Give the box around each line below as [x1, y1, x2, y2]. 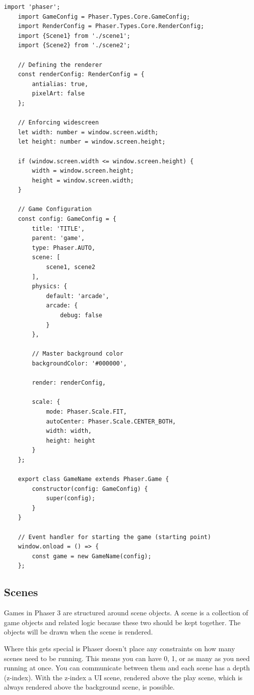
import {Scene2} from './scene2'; [18, 42, 130, 49]
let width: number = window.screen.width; [18, 128, 158, 136]
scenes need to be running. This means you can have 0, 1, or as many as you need [4, 653, 250, 663]
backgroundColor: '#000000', [32, 360, 127, 367]
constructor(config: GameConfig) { [32, 485, 148, 492]
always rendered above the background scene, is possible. [4, 682, 175, 692]
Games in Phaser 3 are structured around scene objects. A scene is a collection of [4, 607, 248, 618]
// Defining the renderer [18, 61, 102, 68]
